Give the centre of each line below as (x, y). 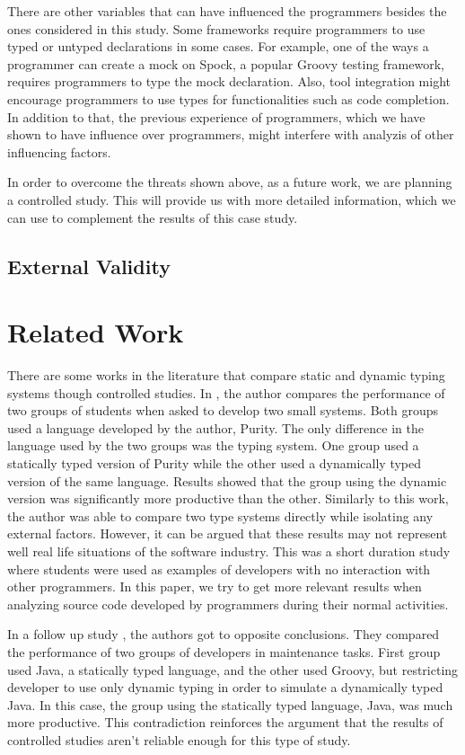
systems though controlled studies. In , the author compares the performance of (226, 392)
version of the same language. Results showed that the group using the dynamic (227, 480)
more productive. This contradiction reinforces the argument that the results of (225, 722)
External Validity (89, 266)
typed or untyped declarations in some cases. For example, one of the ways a (218, 46)
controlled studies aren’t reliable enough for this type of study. (179, 739)
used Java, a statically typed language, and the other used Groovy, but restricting (233, 669)
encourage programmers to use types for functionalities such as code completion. (228, 98)
